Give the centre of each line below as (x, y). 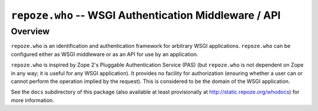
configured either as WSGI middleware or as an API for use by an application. (105, 54)
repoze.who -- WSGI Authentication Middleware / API (146, 15)
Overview (30, 32)
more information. (32, 100)
